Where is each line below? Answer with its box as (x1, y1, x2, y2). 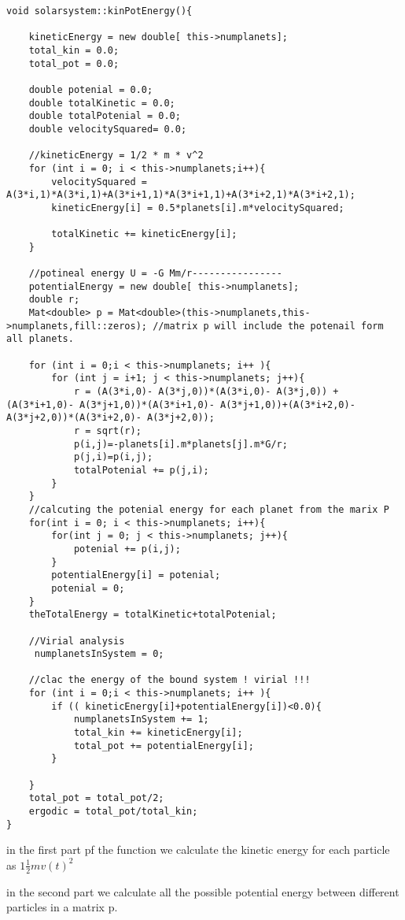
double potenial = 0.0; (28, 83, 153, 95)
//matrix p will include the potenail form (153, 320, 384, 332)
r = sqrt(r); (73, 425, 142, 436)
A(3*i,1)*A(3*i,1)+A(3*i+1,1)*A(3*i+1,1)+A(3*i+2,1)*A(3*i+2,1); (6, 189, 355, 201)
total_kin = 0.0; (28, 44, 120, 56)
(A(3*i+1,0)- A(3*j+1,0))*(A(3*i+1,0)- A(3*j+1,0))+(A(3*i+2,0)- (6, 399, 355, 410)
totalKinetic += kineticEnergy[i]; (51, 228, 237, 240)
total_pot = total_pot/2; (28, 792, 164, 804)
